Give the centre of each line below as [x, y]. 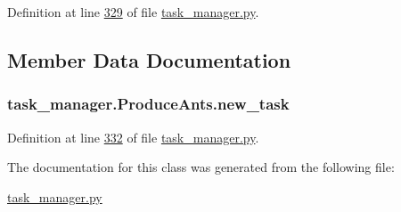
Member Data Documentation [149, 59]
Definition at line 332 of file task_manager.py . [133, 137]
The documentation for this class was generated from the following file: [201, 167]
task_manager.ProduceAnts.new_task [148, 104]
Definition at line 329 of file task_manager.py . [133, 12]
